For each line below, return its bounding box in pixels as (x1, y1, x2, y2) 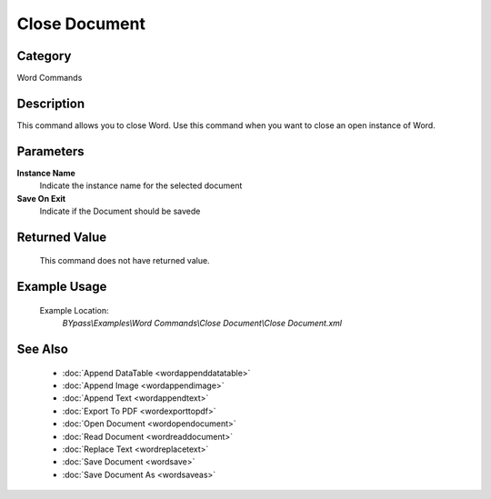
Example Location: (39, 304, 109, 315)
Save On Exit (16, 193, 66, 204)
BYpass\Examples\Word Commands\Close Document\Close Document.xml (62, 318, 343, 329)
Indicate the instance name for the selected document (39, 180, 243, 191)
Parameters (16, 144, 85, 159)
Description (16, 95, 85, 111)
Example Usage (16, 279, 107, 294)
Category (16, 48, 72, 64)
